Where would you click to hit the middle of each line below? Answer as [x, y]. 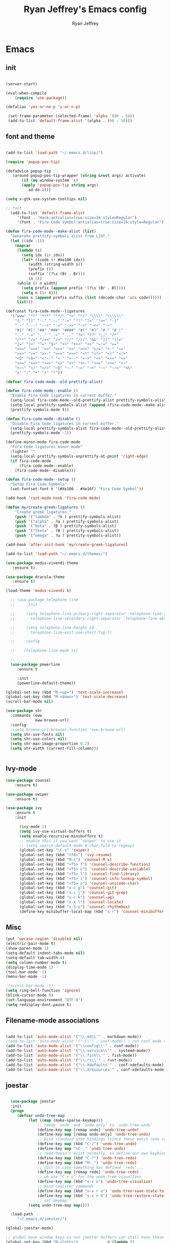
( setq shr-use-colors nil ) [39, 739]
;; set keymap [52, 1200]
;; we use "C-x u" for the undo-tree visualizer [90, 1177]
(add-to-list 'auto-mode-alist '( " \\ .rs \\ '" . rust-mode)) [69, 1060]
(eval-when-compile [26, 93]
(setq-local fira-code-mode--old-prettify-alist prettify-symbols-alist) [89, 400]
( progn [17, 1111]
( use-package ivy [24, 808]
